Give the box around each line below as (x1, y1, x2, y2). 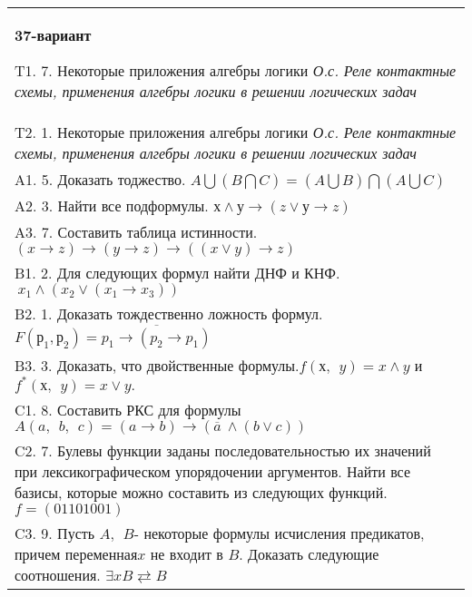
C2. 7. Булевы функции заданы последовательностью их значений (15, 439, 431, 461)
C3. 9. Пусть (15, 522, 95, 543)
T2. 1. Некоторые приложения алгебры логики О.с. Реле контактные (15, 122, 457, 142)
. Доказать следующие (239, 543, 379, 564)
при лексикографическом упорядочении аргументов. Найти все (15, 460, 411, 482)
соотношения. (15, 563, 101, 585)
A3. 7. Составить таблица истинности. (15, 221, 258, 242)
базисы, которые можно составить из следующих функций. (15, 481, 388, 503)
